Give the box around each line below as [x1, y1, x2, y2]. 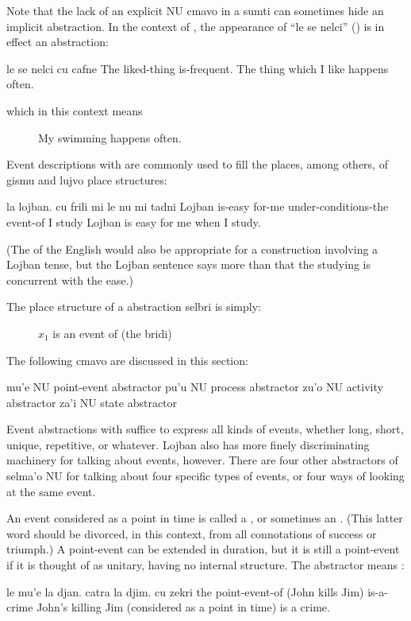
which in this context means [6, 102, 143, 118]
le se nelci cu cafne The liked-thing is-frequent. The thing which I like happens [6, 60, 389, 76]
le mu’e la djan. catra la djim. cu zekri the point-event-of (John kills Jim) [6, 583, 364, 600]
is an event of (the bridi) [52, 324, 172, 341]
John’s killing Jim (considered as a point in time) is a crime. [36, 599, 330, 615]
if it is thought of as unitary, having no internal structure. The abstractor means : [6, 557, 405, 573]
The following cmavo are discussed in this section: [6, 351, 248, 368]
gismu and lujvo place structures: [6, 171, 167, 188]
